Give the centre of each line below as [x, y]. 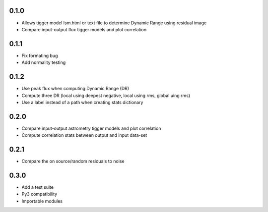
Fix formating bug [40, 55]
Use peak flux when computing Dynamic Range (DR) [75, 89]
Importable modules [42, 201]
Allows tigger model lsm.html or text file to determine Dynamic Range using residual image [114, 23]
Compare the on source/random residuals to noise [73, 161]
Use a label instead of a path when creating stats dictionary [82, 102]
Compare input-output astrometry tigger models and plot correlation [91, 128]
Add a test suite [38, 187]
